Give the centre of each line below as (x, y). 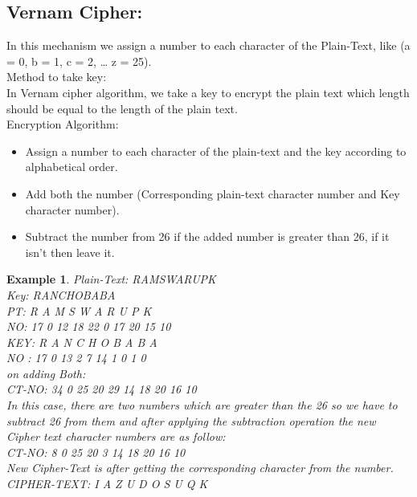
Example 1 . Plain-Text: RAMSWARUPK (111, 279)
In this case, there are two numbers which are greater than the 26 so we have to (202, 405)
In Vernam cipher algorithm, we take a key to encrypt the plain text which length (208, 92)
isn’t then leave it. (70, 252)
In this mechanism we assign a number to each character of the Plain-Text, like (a (208, 45)
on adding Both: (46, 373)
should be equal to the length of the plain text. (122, 108)
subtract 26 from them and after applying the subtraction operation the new (191, 420)
